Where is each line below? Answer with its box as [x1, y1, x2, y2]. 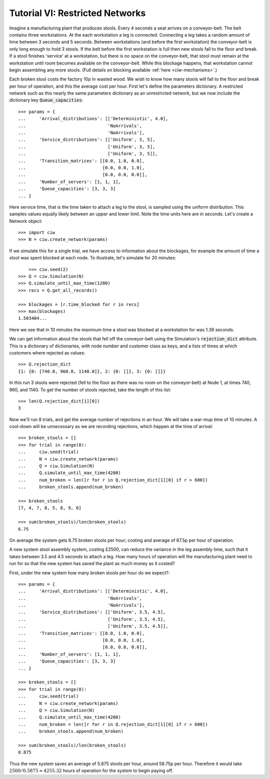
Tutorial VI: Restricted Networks [9, 8, 146, 19]
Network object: [9, 218, 42, 224]
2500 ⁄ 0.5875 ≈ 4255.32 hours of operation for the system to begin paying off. [9, 767, 173, 773]
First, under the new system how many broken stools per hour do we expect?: [9, 570, 170, 576]
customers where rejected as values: [9, 349, 85, 355]
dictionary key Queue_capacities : [9, 97, 83, 103]
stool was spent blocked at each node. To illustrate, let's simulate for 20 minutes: [9, 255, 176, 261]
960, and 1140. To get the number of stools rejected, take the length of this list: [9, 386, 171, 393]
